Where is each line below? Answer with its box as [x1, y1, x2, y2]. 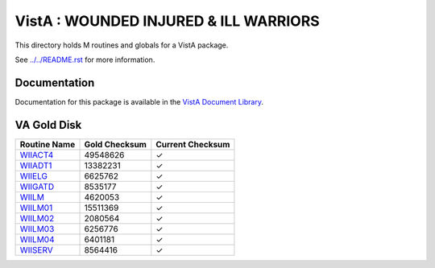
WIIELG [19, 170, 48, 181]
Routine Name [19, 138, 76, 150]
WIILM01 [19, 202, 53, 213]
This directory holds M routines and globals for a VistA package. [14, 40, 229, 50]
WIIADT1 [19, 159, 52, 171]
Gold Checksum [84, 138, 147, 150]
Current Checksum [155, 138, 230, 150]
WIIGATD [19, 181, 55, 192]
